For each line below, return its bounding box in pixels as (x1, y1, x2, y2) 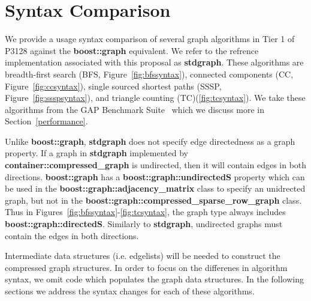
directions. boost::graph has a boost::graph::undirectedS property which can (5, 170, 305, 183)
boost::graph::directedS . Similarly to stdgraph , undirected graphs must (5, 217, 283, 230)
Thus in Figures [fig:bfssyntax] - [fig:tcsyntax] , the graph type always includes (5, 205, 286, 218)
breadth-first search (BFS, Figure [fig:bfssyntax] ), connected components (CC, (5, 67, 294, 80)
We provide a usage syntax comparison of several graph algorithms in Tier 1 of (5, 32, 295, 45)
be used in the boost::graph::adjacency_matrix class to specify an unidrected (5, 182, 306, 195)
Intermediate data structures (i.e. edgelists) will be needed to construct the (5, 249, 280, 262)
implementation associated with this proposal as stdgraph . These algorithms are (5, 56, 304, 68)
